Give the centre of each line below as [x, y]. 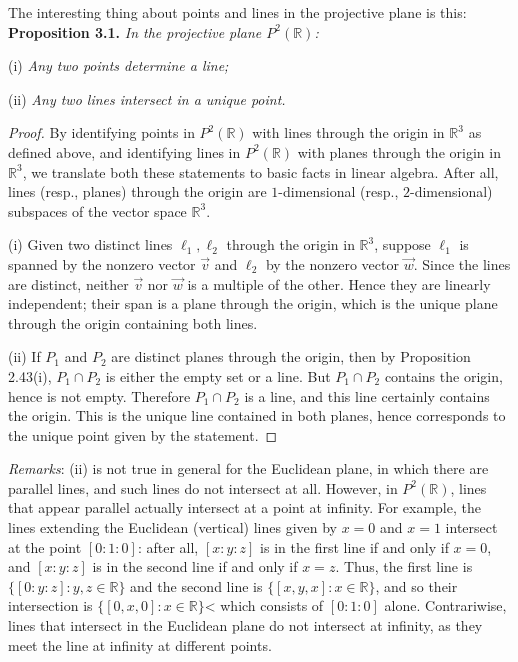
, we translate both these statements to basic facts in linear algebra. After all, [260, 171]
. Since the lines [462, 263]
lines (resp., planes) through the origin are [137, 191]
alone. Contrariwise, [445, 605]
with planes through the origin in [399, 151]
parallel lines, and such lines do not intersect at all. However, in [203, 487]
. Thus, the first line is [404, 566]
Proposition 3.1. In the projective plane [135, 31]
